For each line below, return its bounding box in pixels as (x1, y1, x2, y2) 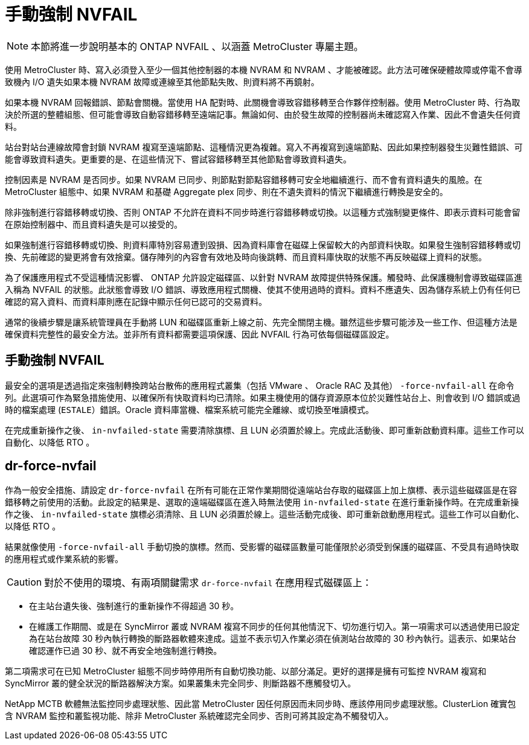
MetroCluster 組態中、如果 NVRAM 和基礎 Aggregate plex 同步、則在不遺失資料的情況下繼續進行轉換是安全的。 (5, 186, 448, 197)
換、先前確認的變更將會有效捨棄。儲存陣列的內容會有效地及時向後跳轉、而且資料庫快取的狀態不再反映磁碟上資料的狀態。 (5, 251, 487, 262)
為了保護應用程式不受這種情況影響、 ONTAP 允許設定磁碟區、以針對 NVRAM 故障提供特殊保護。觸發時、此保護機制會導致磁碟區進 (5, 272, 522, 283)
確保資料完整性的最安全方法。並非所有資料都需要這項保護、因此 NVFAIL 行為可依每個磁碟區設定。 (5, 328, 394, 339)
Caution (7, 576, 42, 589)
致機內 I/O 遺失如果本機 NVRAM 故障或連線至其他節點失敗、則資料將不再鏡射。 (5, 76, 319, 87)
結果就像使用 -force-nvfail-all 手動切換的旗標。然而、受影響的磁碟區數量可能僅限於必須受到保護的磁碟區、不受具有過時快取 (5, 542, 519, 552)
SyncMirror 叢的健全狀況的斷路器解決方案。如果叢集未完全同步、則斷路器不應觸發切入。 (5, 678, 356, 689)
